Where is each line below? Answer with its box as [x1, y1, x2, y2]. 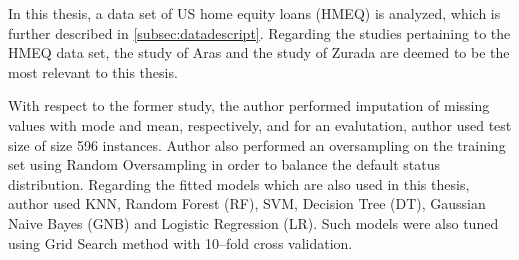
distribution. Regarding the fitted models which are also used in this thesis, [8, 173, 470, 194]
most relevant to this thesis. [8, 61, 178, 82]
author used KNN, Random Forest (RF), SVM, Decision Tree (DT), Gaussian [8, 193, 486, 214]
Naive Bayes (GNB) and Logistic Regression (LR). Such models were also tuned [8, 212, 499, 233]
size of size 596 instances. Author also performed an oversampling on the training [8, 134, 506, 155]
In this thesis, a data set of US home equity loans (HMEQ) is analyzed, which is [8, 3, 501, 23]
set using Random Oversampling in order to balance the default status [8, 154, 440, 175]
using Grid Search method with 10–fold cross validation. [8, 232, 353, 253]
